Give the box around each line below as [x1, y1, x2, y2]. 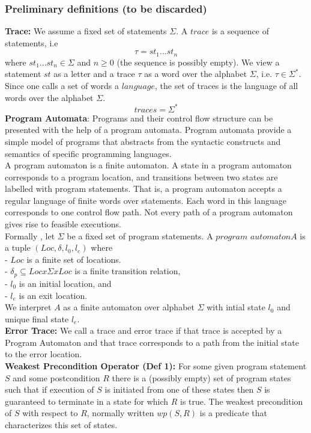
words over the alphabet [5, 91, 94, 103]
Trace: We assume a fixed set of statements [5, 25, 167, 37]
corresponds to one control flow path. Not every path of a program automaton [5, 206, 293, 218]
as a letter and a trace [53, 67, 135, 80]
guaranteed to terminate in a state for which [5, 395, 169, 407]
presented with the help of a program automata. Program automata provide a [5, 123, 292, 136]
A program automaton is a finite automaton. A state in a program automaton [5, 159, 292, 171]
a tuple [5, 241, 31, 254]
